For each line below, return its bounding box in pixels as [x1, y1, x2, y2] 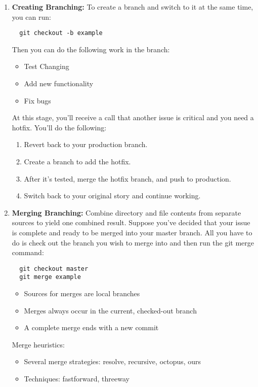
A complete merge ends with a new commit [24, 322, 159, 333]
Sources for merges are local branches [24, 288, 140, 299]
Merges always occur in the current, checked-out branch [24, 305, 197, 315]
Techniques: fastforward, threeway [24, 373, 130, 384]
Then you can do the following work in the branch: [12, 44, 170, 54]
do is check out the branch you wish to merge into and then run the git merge [12, 237, 254, 248]
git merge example [19, 273, 81, 281]
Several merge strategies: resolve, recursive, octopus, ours [24, 356, 201, 367]
